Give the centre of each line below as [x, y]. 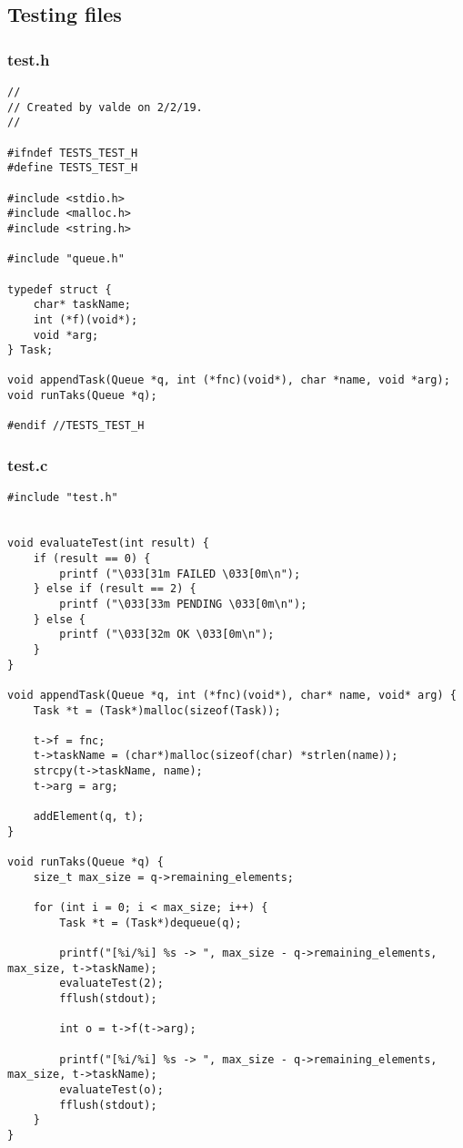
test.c [28, 465]
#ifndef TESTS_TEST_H [73, 153]
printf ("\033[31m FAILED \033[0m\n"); [180, 574]
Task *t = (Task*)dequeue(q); [151, 922]
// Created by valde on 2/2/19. [105, 107]
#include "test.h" [63, 498]
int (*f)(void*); [86, 319]
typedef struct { [60, 289]
